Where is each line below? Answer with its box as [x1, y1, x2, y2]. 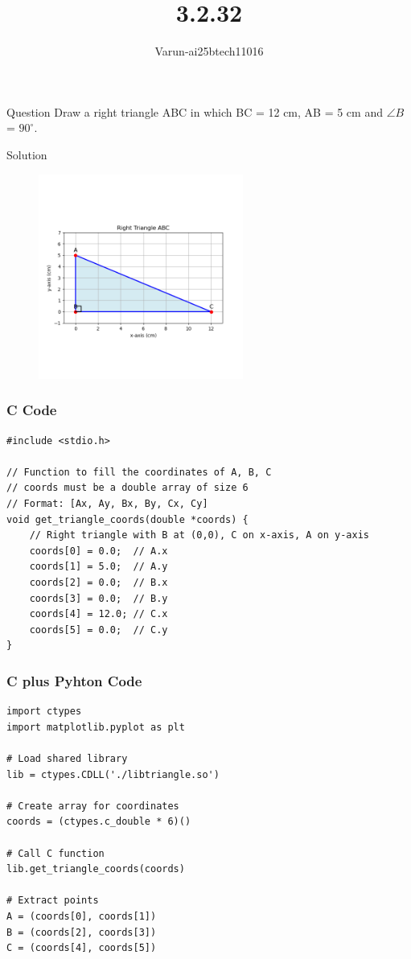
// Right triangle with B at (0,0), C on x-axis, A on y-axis [29, 529, 370, 541]
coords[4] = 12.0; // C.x [29, 608, 168, 620]
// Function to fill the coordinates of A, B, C [6, 466, 272, 478]
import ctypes [6, 706, 82, 718]
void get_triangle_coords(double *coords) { [6, 513, 249, 525]
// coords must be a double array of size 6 [6, 482, 249, 494]
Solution [6, 146, 47, 163]
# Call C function [6, 847, 105, 859]
